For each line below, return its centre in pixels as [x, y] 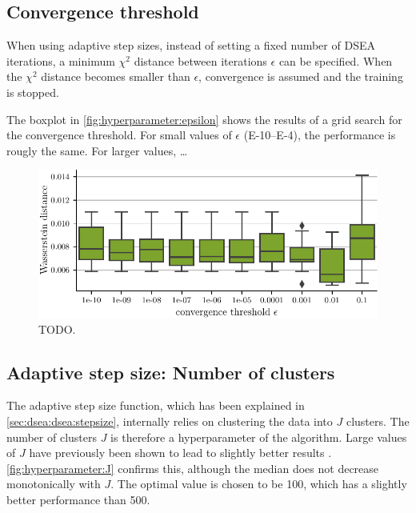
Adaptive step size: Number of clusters [171, 372]
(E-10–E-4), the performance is [320, 135]
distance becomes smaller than [116, 76]
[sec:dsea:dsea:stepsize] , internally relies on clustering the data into [170, 421]
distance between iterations [200, 60]
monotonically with [54, 484]
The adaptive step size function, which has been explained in [156, 405]
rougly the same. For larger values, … [97, 150]
